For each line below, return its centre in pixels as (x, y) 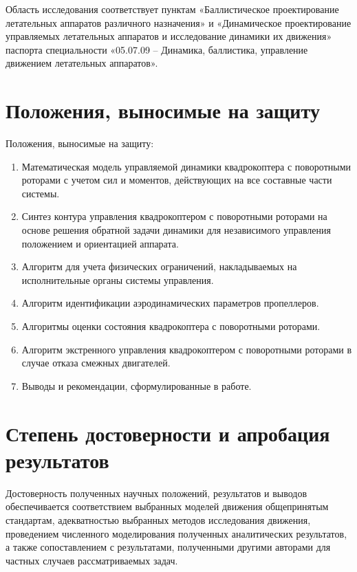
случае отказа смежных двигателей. (96, 363)
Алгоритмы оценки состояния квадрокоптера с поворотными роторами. (171, 326)
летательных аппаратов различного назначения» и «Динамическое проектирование (178, 22)
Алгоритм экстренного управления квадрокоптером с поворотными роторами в (187, 349)
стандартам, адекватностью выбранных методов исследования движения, (158, 519)
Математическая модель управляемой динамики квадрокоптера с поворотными (186, 166)
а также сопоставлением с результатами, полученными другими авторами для (168, 547)
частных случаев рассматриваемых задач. (92, 560)
